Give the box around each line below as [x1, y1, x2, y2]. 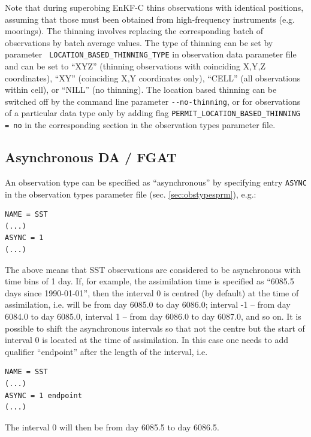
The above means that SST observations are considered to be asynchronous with [5, 263, 301, 275]
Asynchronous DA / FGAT [5, 148, 177, 166]
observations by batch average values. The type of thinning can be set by [5, 36, 273, 48]
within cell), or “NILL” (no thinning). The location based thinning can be [5, 83, 277, 96]
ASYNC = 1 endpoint [5, 391, 82, 400]
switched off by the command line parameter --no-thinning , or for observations [5, 95, 301, 107]
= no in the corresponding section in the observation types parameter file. [5, 119, 276, 131]
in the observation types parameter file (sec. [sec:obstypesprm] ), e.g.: [5, 187, 256, 200]
